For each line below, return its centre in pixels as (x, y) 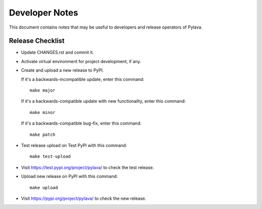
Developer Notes (44, 13)
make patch (43, 134)
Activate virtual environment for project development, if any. (81, 61)
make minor (43, 112)
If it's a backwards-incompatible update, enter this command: (83, 79)
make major (43, 90)
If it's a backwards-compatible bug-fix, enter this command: (81, 123)
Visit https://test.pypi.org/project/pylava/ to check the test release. (88, 167)
